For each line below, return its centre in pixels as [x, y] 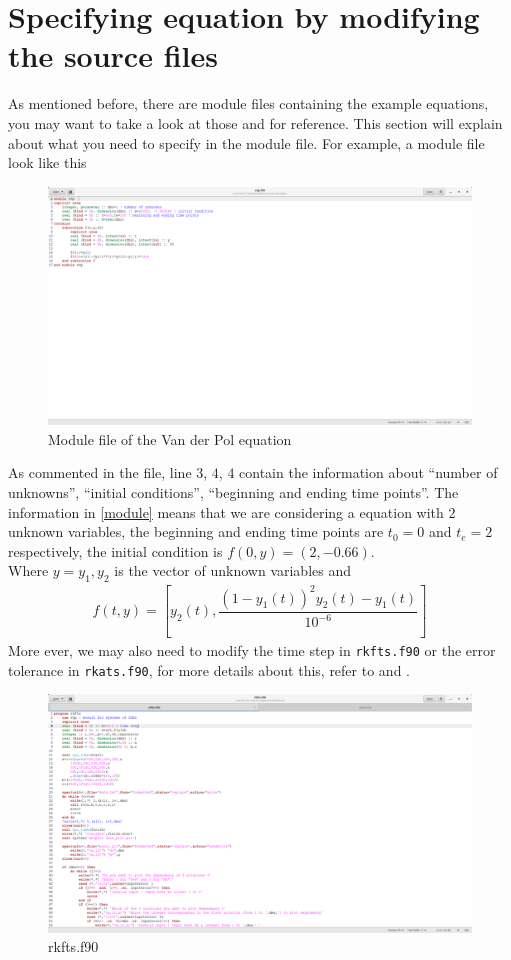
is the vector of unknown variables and [233, 570]
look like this [47, 162]
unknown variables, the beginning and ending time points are [196, 531]
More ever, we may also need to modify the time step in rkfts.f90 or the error [252, 650]
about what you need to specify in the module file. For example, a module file [246, 142]
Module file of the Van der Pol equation [170, 438]
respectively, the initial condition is [115, 550]
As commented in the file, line [100, 472]
